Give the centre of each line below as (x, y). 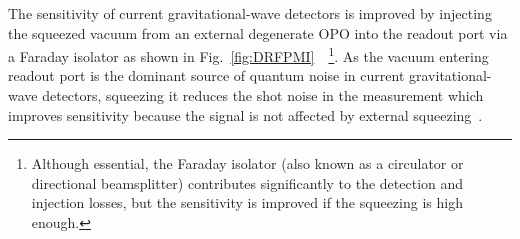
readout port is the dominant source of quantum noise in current (206, 75)
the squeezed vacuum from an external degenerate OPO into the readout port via (258, 32)
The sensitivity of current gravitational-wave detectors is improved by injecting (250, 13)
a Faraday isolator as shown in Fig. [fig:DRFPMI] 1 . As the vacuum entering (248, 54)
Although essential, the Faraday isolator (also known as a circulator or (247, 163)
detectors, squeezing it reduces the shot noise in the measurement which (263, 95)
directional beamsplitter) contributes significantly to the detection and (247, 182)
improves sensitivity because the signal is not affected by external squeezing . (245, 114)
